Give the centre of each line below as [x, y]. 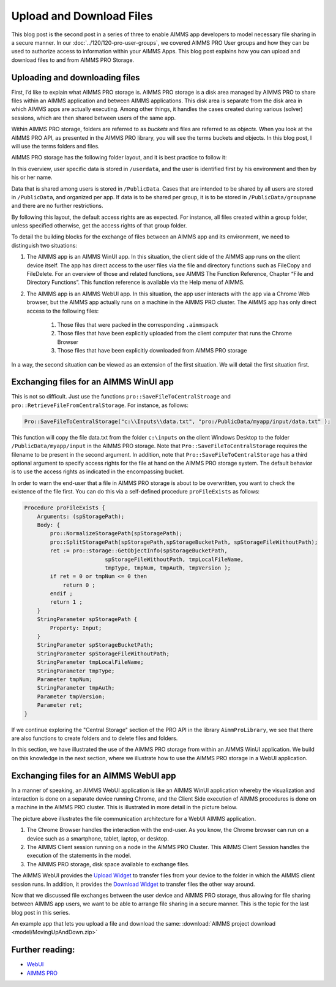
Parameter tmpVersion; [71, 696]
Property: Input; [76, 628]
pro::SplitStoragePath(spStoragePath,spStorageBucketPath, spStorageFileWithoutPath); [184, 542]
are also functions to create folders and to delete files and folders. [95, 738]
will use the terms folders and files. [56, 146]
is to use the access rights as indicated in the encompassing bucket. [98, 471]
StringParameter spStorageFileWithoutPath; [103, 654]
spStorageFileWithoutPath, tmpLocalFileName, [174, 559]
